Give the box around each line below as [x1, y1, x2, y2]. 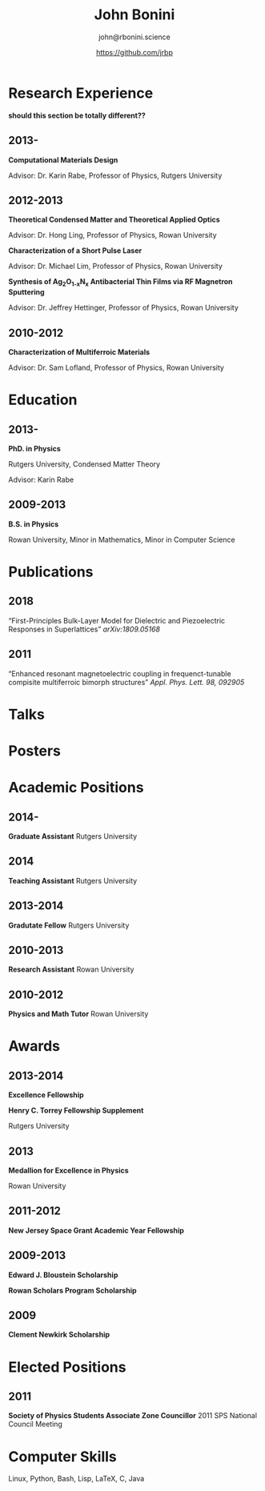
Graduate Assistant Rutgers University [8, 831, 138, 841]
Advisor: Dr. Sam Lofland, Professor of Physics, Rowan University [8, 363, 224, 372]
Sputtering [8, 287, 46, 297]
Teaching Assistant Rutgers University [8, 876, 138, 885]
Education [8, 391, 78, 409]
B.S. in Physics [8, 519, 59, 529]
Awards [8, 1037, 61, 1056]
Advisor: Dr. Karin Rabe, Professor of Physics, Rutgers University [8, 170, 223, 180]
